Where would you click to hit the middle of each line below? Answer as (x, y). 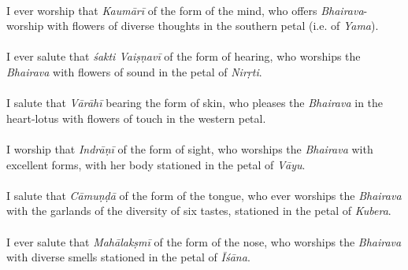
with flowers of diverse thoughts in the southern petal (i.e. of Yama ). (213, 26)
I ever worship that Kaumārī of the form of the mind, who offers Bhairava (185, 10)
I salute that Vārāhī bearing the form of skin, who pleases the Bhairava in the (195, 103)
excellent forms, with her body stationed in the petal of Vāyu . (156, 164)
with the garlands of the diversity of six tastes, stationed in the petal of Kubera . (199, 211)
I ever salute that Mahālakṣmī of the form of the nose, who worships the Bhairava (204, 241)
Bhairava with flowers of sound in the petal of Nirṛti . (134, 71)
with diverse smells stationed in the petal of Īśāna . (128, 257)
